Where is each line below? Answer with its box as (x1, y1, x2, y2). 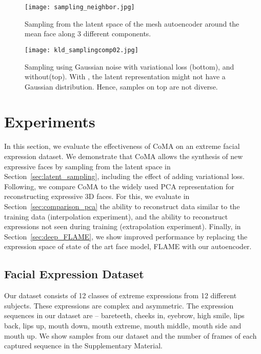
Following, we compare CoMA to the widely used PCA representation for (4, 181, 234, 191)
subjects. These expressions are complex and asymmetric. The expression (4, 300, 234, 311)
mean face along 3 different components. (25, 28, 151, 39)
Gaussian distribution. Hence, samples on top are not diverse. (25, 81, 218, 92)
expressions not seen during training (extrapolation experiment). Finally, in (4, 221, 241, 232)
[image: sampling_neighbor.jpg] (25, 4, 135, 11)
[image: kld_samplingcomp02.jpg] (25, 46, 138, 54)
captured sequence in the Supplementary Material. (4, 340, 163, 351)
